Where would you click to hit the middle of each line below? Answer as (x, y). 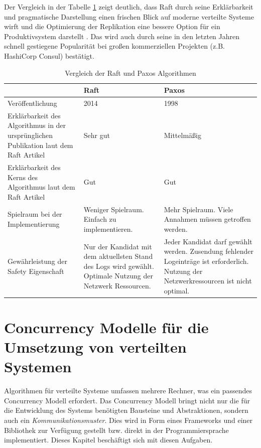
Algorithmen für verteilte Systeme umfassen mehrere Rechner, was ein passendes (128, 391)
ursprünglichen (30, 135)
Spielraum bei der (35, 214)
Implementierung (34, 224)
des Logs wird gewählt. (119, 266)
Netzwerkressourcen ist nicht (208, 281)
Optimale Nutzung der (118, 276)
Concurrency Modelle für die (106, 327)
